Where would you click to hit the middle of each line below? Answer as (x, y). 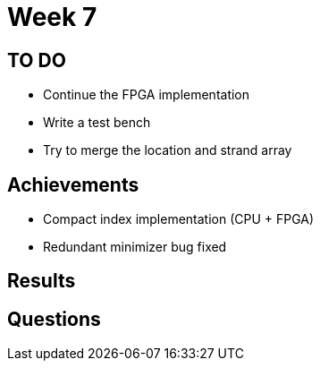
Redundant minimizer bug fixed (135, 247)
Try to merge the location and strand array (168, 150)
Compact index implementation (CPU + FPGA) (179, 219)
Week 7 (52, 17)
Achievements (73, 184)
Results (42, 281)
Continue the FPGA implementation (147, 95)
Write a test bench (97, 123)
